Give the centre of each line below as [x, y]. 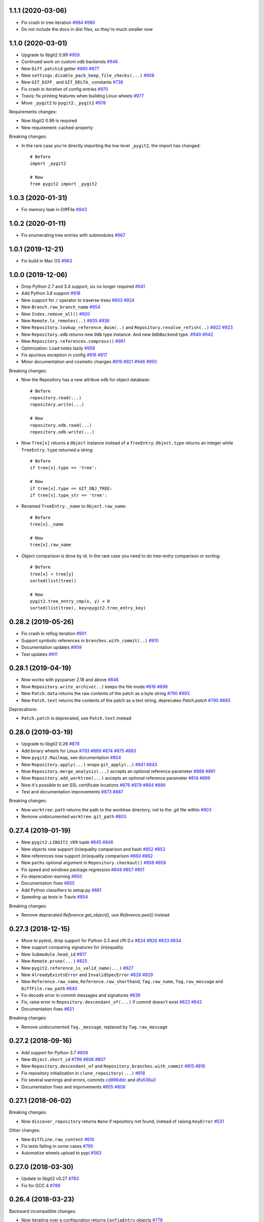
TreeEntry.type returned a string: [57, 450]
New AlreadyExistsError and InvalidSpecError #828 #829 [87, 975]
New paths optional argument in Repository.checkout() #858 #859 [94, 863]
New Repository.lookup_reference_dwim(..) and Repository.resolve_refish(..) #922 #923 [127, 327]
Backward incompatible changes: [43, 1211]
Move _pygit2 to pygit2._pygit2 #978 [64, 103]
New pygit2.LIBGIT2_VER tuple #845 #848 [67, 842]
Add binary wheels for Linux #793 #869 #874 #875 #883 [79, 751]
